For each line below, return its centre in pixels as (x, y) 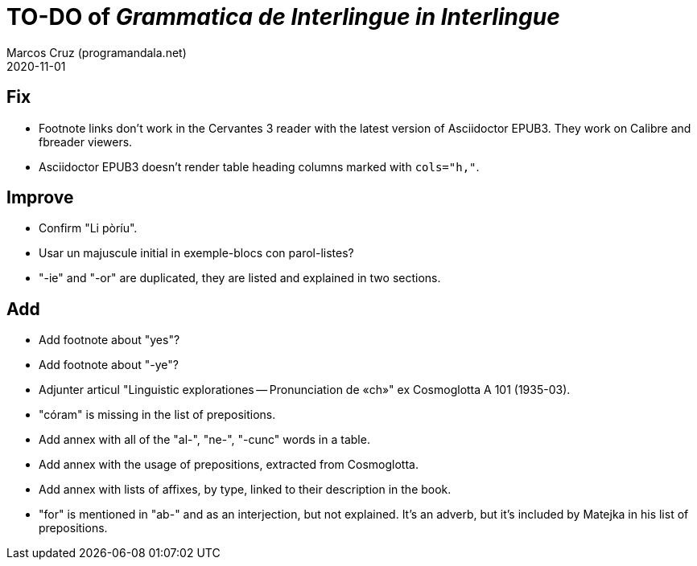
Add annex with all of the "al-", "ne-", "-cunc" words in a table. (204, 440)
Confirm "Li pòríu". (88, 228)
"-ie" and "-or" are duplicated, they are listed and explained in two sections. (240, 278)
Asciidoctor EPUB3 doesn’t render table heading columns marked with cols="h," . (259, 166)
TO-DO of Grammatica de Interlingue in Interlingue (283, 17)
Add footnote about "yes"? (109, 340)
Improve (40, 198)
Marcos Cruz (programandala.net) (97, 52)
